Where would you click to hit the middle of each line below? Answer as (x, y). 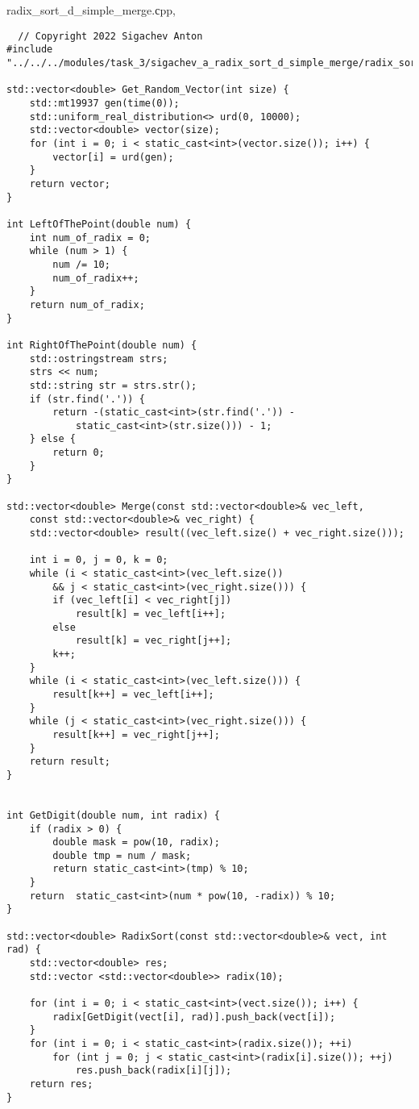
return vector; (70, 184)
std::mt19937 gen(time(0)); (104, 104)
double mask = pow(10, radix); (136, 842)
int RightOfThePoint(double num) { (102, 345)
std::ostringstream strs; (99, 359)
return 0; (79, 453)
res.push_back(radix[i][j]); (153, 1071)
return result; (70, 762)
